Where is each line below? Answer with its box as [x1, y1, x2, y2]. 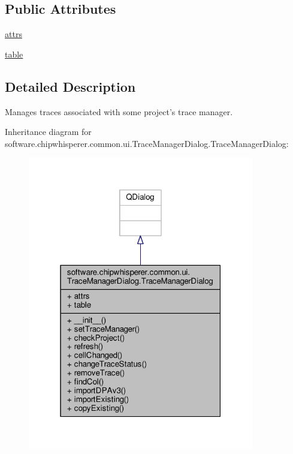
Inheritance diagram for [5, 125, 92, 138]
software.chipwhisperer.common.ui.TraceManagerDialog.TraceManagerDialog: [5, 137, 289, 149]
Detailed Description [5, 77, 136, 95]
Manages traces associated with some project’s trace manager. [5, 105, 233, 118]
